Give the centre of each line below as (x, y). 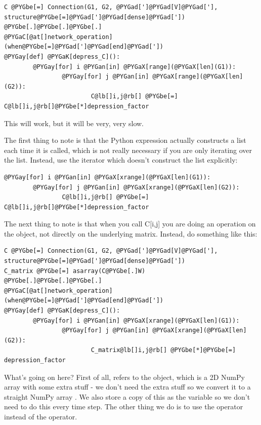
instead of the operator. (41, 416)
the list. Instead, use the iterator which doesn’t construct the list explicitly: (121, 160)
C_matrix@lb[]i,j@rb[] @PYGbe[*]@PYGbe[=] (163, 350)
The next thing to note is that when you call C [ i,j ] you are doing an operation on (130, 224)
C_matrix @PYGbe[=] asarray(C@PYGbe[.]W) (75, 271)
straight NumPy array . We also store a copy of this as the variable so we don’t (127, 396)
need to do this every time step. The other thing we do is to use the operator (124, 407)
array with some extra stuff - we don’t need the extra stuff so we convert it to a (127, 387)
